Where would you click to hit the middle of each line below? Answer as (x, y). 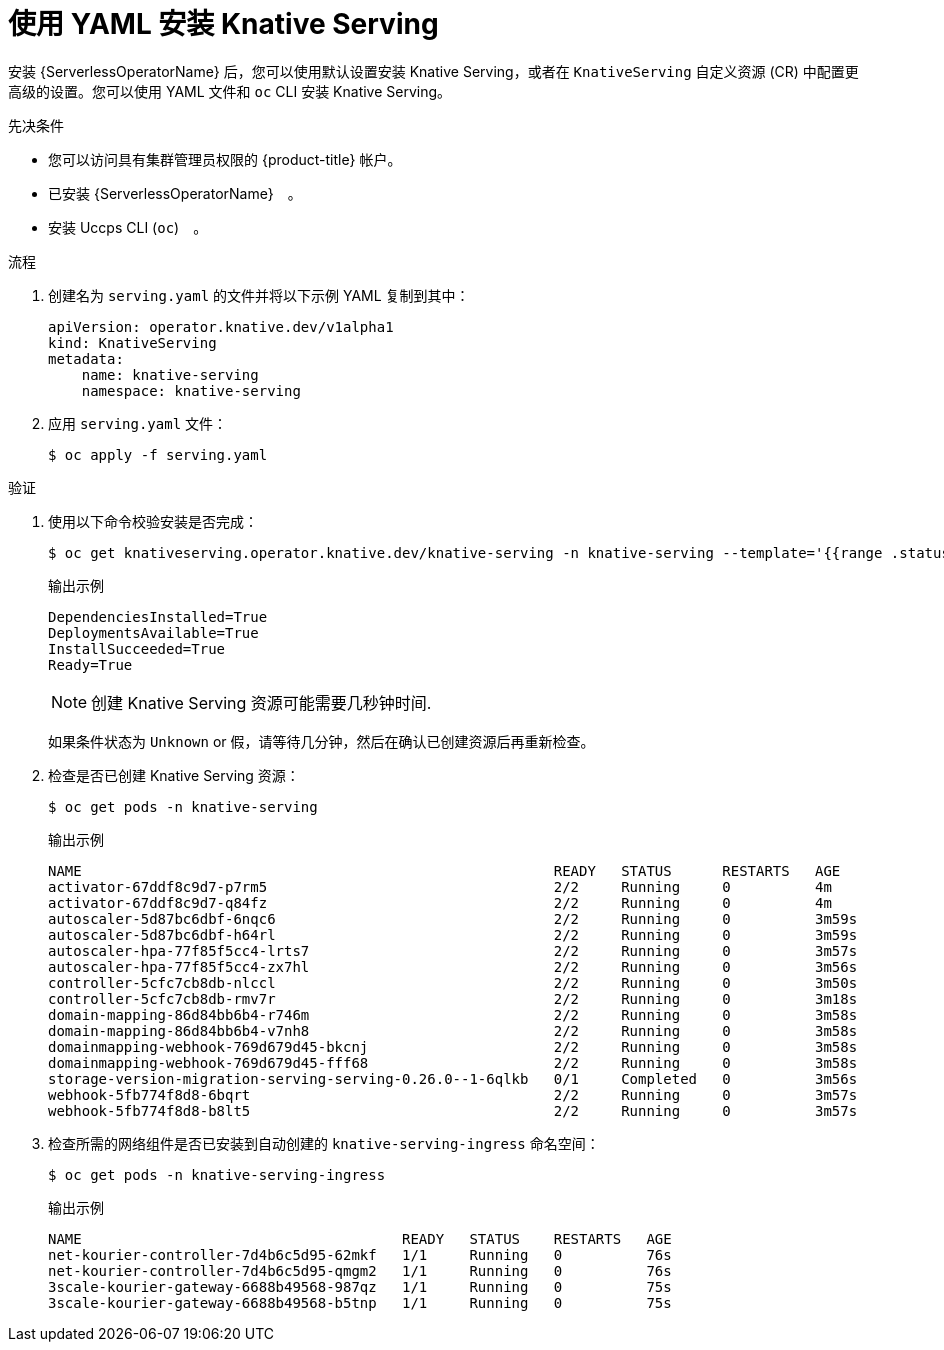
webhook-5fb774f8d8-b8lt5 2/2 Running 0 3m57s (453, 1110)
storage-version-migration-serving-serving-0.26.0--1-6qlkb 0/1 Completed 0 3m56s (453, 1078)
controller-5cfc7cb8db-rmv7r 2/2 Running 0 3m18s (453, 998)
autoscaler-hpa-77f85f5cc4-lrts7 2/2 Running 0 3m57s (453, 950)
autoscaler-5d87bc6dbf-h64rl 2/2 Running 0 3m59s (453, 934)
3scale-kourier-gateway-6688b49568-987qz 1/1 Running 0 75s (360, 1286)
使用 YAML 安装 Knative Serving (223, 24)
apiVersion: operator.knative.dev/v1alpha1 (221, 326)
